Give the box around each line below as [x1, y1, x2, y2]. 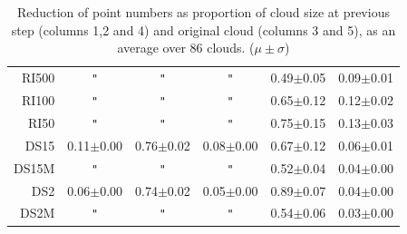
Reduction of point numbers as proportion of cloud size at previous [16, 3, 390, 21]
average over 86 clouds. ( [117, 38, 255, 57]
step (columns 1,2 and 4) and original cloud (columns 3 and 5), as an [11, 20, 396, 39]
